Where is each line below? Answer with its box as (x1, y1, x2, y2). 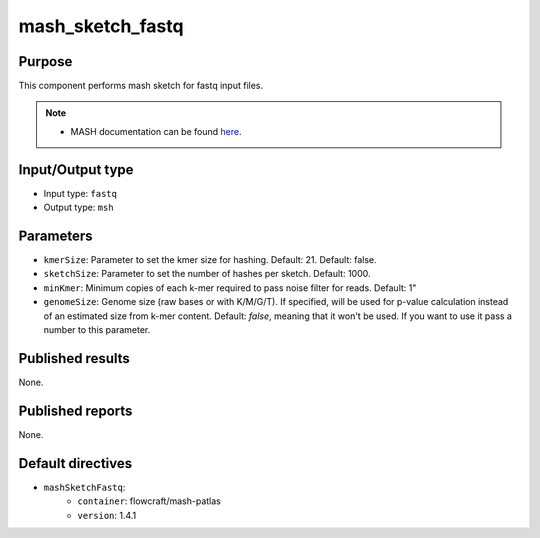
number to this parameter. (43, 324, 151, 335)
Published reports (18, 402, 133, 419)
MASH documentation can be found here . (70, 125, 242, 137)
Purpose (18, 53, 73, 70)
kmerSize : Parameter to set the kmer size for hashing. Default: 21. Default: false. (43, 254, 377, 266)
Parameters (18, 227, 93, 244)
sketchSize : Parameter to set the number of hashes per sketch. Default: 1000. (43, 268, 371, 280)
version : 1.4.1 (77, 509, 137, 521)
